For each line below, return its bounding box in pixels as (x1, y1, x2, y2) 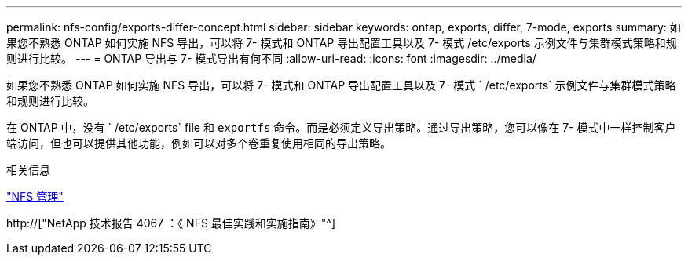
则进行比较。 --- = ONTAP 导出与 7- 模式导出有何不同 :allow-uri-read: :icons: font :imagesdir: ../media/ (6, 52, 536, 65)
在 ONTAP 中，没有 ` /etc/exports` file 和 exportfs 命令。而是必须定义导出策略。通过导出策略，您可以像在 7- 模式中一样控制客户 (6, 121, 676, 134)
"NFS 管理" (6, 190, 64, 203)
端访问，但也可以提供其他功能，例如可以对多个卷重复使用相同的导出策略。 (6, 136, 391, 150)
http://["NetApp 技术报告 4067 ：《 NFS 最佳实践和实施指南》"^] (6, 216, 336, 230)
